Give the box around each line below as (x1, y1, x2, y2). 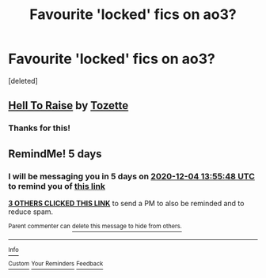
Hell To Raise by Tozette (8, 99, 129, 112)
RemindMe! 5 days (8, 147, 102, 160)
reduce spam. (8, 207, 54, 216)
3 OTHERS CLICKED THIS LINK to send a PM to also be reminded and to (8, 198, 245, 208)
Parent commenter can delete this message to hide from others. (8, 222, 182, 230)
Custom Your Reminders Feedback (8, 260, 104, 268)
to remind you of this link (8, 180, 105, 191)
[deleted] (8, 76, 38, 85)
